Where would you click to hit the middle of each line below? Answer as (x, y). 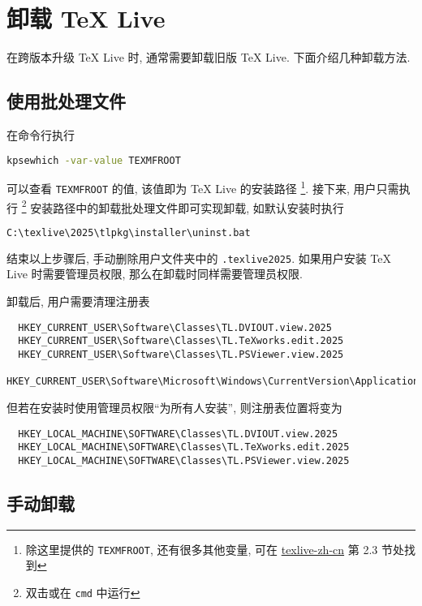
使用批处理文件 (66, 101)
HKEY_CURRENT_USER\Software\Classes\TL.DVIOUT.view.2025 (175, 327)
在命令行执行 (41, 134)
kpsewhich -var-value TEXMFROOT (94, 160)
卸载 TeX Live (86, 18)
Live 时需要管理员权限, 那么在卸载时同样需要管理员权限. (155, 274)
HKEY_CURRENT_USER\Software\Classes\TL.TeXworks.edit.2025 (181, 341)
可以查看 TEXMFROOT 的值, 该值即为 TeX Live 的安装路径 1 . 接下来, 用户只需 (203, 187)
